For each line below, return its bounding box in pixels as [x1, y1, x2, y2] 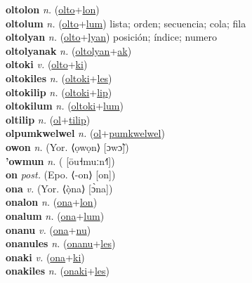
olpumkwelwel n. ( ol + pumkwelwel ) [6, 126, 165, 140]
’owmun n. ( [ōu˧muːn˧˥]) [6, 153, 115, 168]
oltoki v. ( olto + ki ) [6, 57, 88, 72]
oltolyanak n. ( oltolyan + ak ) [6, 43, 132, 58]
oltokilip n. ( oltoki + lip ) [6, 84, 112, 99]
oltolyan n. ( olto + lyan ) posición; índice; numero [6, 29, 218, 44]
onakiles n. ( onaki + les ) [6, 263, 110, 278]
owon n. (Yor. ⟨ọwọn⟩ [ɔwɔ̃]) [6, 139, 129, 154]
